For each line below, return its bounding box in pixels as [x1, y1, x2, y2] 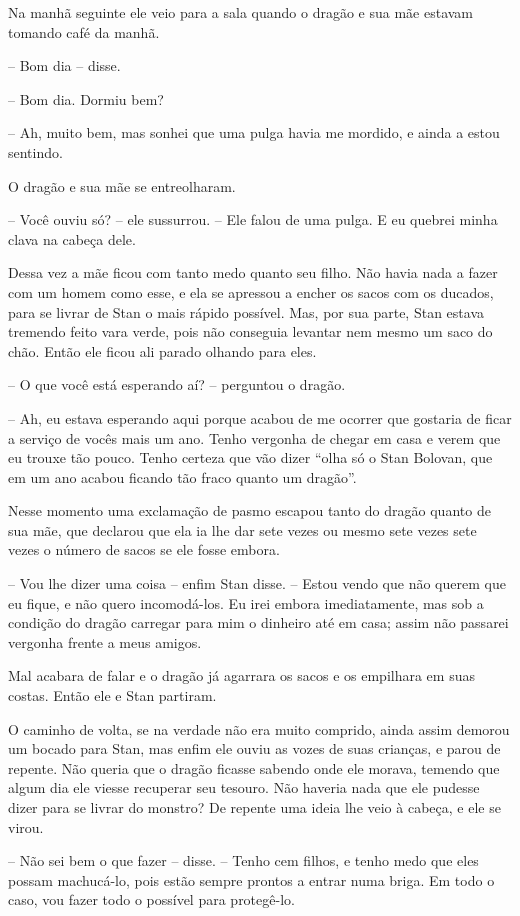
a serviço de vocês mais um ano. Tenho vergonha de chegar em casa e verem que [8, 427, 501, 448]
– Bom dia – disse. [8, 55, 121, 76]
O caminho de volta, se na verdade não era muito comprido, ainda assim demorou [8, 718, 510, 739]
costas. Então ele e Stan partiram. [8, 685, 217, 706]
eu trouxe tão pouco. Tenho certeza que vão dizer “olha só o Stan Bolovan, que [8, 447, 493, 468]
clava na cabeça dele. [8, 228, 136, 249]
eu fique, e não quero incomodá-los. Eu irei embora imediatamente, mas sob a [8, 592, 484, 613]
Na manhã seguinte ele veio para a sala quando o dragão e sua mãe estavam [8, 2, 474, 22]
